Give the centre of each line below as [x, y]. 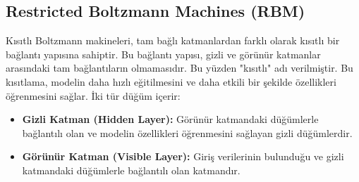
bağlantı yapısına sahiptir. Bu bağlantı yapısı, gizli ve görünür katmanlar [163, 54]
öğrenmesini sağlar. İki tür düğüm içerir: [93, 95]
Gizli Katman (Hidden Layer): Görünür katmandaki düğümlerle [170, 119]
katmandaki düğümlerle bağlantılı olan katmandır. [131, 170]
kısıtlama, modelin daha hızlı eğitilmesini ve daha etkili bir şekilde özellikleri [171, 81]
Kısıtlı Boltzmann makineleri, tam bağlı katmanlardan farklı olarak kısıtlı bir [173, 40]
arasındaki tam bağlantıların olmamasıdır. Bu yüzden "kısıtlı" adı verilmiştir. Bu [179, 68]
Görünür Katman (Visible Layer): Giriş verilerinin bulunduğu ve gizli [183, 156]
